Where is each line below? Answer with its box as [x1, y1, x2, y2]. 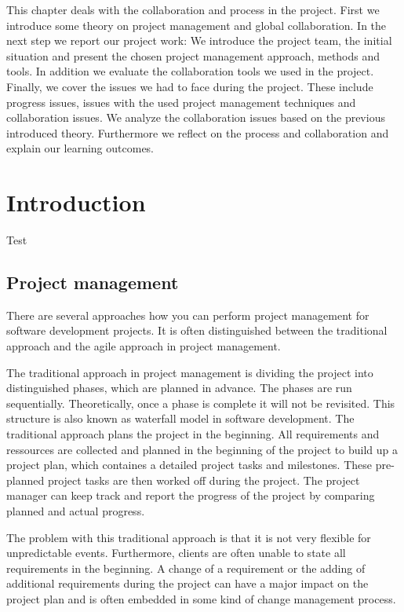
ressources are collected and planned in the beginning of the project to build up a [6, 441, 398, 457]
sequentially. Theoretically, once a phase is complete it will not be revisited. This [6, 394, 395, 411]
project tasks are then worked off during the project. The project [47, 471, 360, 488]
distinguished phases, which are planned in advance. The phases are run [6, 379, 352, 396]
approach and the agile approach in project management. [6, 338, 281, 354]
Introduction [6, 186, 146, 218]
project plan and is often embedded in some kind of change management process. [6, 590, 396, 607]
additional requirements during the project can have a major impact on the [6, 575, 369, 592]
